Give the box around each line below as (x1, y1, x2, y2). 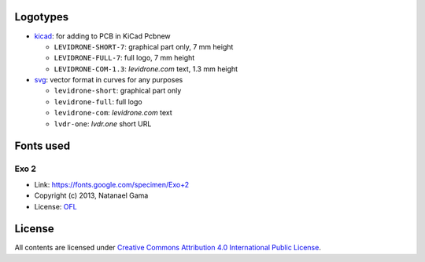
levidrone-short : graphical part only (54, 86, 182, 96)
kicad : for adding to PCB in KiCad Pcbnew (34, 31, 171, 41)
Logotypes (14, 10, 69, 24)
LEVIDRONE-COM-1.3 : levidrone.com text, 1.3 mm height (54, 64, 238, 74)
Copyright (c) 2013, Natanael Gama (34, 191, 149, 200)
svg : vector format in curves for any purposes (34, 75, 183, 85)
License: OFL (34, 202, 78, 211)
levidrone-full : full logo (54, 96, 142, 106)
